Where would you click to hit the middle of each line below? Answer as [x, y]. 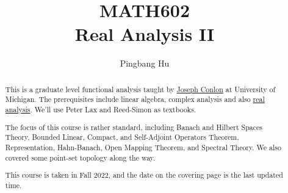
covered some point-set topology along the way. [80, 157]
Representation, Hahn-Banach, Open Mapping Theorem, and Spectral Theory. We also [143, 147]
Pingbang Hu [145, 63]
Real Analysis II [145, 34]
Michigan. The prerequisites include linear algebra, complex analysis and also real [135, 99]
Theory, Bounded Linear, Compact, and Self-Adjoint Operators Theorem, [122, 137]
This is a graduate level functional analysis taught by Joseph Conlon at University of [140, 89]
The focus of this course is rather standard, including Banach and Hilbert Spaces [134, 127]
